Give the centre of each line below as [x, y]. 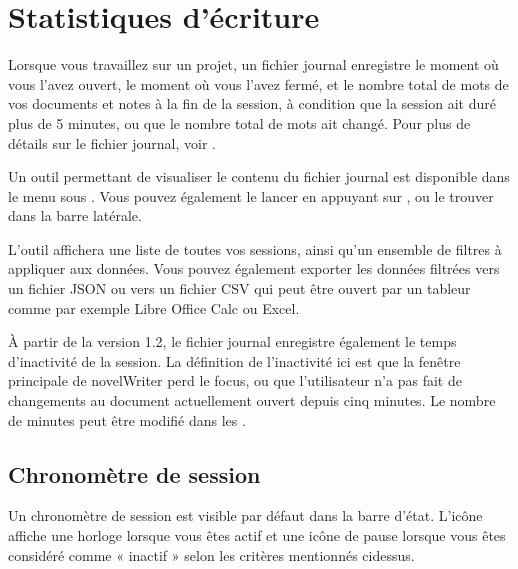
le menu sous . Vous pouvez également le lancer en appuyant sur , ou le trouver [251, 195]
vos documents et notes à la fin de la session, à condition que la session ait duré [252, 103]
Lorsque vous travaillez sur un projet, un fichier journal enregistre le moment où [253, 64]
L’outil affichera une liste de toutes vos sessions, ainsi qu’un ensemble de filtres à [255, 248]
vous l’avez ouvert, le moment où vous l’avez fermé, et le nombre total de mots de [258, 83]
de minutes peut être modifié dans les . [127, 419]
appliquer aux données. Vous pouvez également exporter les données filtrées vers [254, 268]
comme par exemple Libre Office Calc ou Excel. [154, 307]
